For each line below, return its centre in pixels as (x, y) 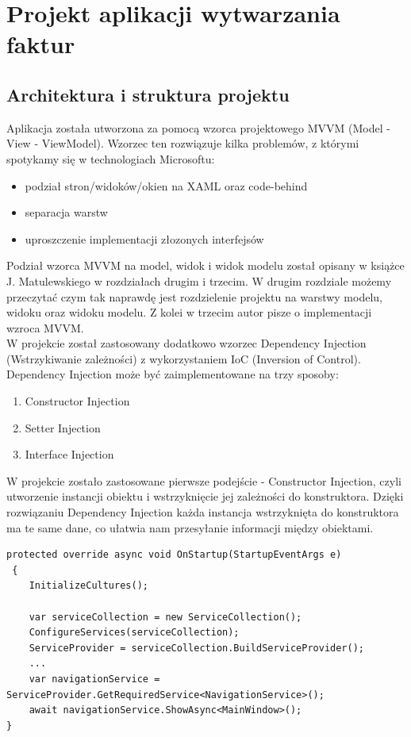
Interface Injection (69, 454)
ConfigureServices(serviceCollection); (134, 633)
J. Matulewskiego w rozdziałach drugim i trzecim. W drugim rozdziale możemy (199, 280)
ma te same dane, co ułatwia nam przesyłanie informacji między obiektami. (190, 527)
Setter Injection (63, 427)
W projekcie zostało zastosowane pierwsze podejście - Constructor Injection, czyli (204, 480)
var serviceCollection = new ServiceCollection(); (165, 617)
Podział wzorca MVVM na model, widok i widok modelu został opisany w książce (205, 265)
